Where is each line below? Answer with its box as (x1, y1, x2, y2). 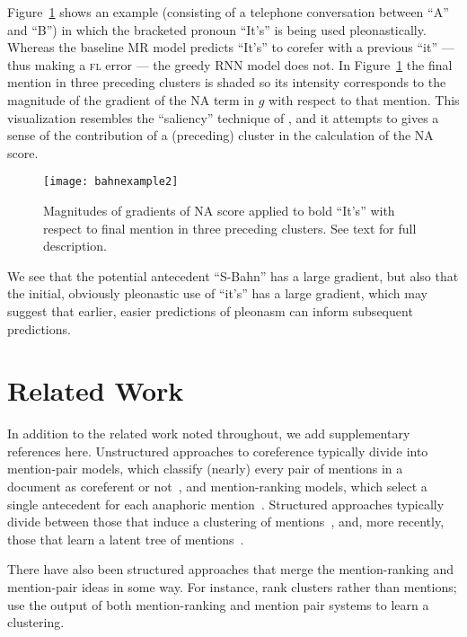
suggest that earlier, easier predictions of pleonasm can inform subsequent (7, 301, 413, 320)
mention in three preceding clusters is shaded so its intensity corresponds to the (7, 73, 446, 92)
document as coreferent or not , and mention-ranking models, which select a (7, 477, 427, 496)
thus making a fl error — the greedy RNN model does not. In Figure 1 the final (7, 55, 453, 74)
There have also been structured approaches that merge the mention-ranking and (7, 560, 454, 579)
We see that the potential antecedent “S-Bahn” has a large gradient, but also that (7, 266, 459, 285)
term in (213, 90, 255, 109)
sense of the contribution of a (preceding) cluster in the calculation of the (7, 126, 411, 145)
